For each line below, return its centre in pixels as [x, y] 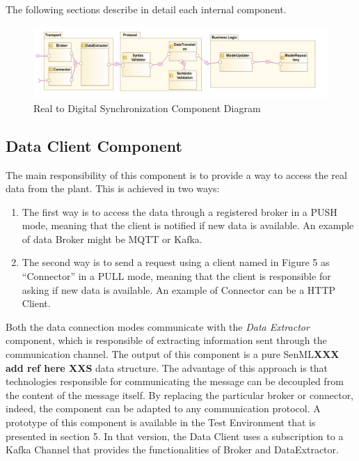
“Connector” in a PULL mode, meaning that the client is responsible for [176, 276]
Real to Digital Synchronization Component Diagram [147, 108]
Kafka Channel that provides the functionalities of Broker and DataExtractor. [172, 450]
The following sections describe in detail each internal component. [146, 9]
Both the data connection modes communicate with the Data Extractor [158, 326]
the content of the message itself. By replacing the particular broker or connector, [180, 394]
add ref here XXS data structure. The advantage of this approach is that [167, 367]
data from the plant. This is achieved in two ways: [113, 188]
